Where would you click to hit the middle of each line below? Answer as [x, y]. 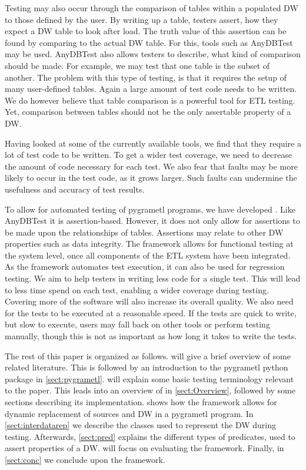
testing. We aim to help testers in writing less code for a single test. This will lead [153, 278]
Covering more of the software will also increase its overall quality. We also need [149, 301]
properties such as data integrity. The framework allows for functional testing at [149, 244]
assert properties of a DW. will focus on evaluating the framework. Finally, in [144, 448]
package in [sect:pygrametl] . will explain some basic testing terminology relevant [149, 378]
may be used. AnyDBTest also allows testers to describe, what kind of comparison [153, 54]
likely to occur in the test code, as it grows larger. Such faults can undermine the [151, 178]
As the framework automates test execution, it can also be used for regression [145, 267]
